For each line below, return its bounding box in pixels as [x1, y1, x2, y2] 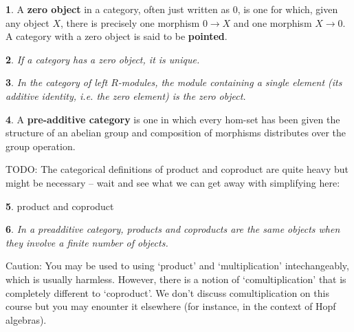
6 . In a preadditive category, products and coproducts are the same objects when [5, 222, 340, 236]
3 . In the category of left [5, 75, 108, 90]
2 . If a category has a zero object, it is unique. [5, 52, 200, 66]
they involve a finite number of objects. [5, 235, 168, 249]
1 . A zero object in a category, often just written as [5, 2, 230, 16]
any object [5, 15, 49, 30]
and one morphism [233, 15, 312, 30]
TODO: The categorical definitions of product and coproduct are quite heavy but [5, 162, 349, 176]
